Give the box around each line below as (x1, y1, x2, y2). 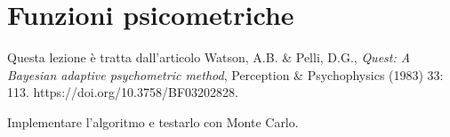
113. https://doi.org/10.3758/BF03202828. (7, 83, 238, 101)
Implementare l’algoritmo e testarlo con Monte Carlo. (7, 112, 299, 131)
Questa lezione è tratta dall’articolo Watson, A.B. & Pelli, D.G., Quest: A (7, 48, 411, 67)
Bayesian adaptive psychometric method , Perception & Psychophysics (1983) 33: (7, 65, 444, 84)
